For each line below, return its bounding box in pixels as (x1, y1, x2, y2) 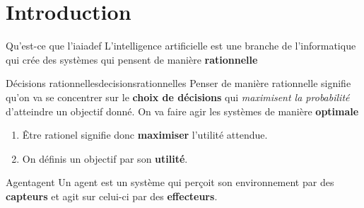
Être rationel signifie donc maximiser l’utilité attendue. (22, 127, 268, 142)
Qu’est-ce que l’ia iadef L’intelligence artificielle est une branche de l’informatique (6, 38, 356, 53)
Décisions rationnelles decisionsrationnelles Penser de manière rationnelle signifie (6, 76, 351, 91)
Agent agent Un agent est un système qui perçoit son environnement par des (6, 175, 334, 190)
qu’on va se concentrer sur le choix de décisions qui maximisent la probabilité (6, 89, 350, 104)
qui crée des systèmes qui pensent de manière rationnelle (6, 52, 258, 67)
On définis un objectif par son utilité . (22, 151, 188, 166)
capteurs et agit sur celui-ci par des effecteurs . (6, 188, 218, 203)
